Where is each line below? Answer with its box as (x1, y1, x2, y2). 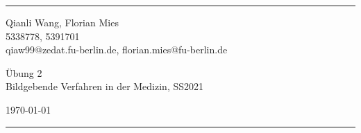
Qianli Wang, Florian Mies (6, 15, 119, 29)
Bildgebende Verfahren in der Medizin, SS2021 (6, 79, 204, 94)
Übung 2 (6, 65, 42, 80)
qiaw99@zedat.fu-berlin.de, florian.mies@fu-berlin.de (6, 42, 228, 57)
